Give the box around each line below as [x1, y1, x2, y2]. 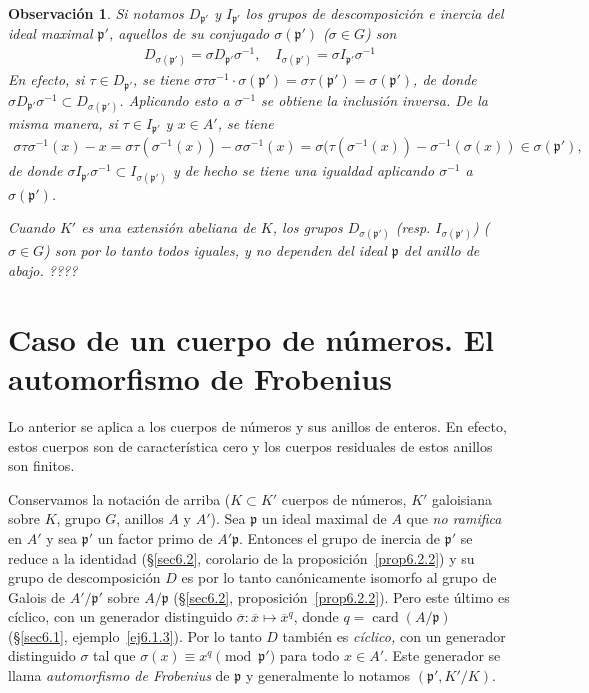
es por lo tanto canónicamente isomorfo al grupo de [181, 567, 497, 588]
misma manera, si [8, 112, 118, 133]
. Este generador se [383, 645, 501, 666]
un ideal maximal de [261, 508, 387, 529]
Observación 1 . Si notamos [8, 3, 184, 23]
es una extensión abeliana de [81, 217, 256, 238]
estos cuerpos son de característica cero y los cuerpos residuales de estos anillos [8, 435, 493, 456]
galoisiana [432, 488, 493, 509]
